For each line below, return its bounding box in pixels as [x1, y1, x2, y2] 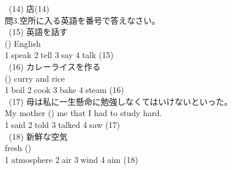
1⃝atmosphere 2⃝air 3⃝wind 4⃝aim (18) [5, 153, 138, 165]
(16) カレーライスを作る [8, 60, 101, 72]
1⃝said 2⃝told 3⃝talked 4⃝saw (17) [5, 118, 120, 130]
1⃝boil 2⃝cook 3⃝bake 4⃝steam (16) [5, 84, 125, 96]
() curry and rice [5, 72, 65, 84]
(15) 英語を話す [8, 25, 68, 38]
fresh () [5, 142, 31, 154]
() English [5, 37, 41, 49]
